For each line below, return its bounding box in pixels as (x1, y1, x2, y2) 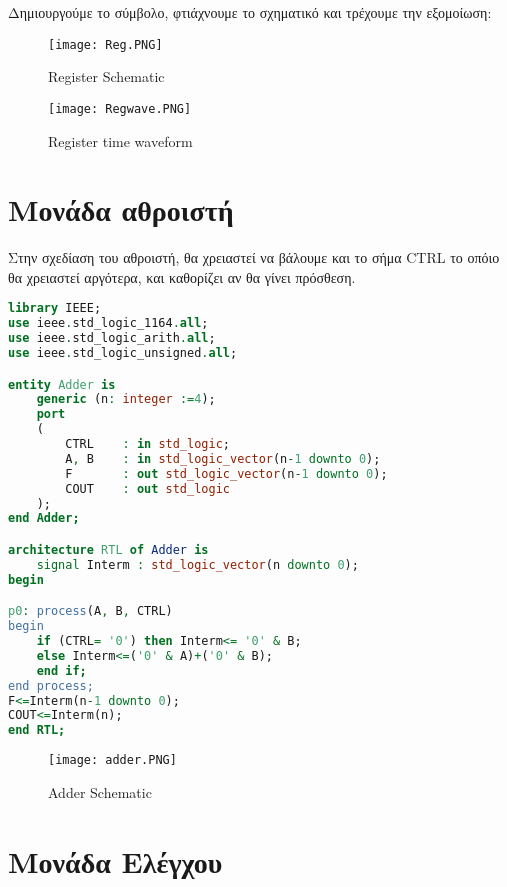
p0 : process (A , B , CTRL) (8, 604, 173, 619)
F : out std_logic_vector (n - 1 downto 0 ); (65, 466, 388, 481)
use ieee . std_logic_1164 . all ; (8, 316, 209, 331)
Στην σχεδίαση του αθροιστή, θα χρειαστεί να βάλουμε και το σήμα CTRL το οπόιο (8, 247, 500, 268)
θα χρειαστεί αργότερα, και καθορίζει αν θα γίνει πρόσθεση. (8, 266, 356, 287)
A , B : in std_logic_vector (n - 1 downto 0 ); (65, 451, 381, 466)
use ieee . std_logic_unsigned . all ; (8, 346, 238, 361)
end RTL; (8, 723, 66, 738)
